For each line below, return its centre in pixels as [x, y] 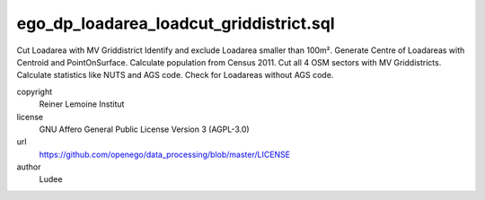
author [29, 167]
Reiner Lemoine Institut [82, 104]
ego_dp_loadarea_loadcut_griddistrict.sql [176, 23]
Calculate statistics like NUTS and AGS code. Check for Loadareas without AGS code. [175, 75]
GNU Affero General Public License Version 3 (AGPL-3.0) [145, 129]
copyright [35, 91]
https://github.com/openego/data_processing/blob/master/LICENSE [165, 154]
